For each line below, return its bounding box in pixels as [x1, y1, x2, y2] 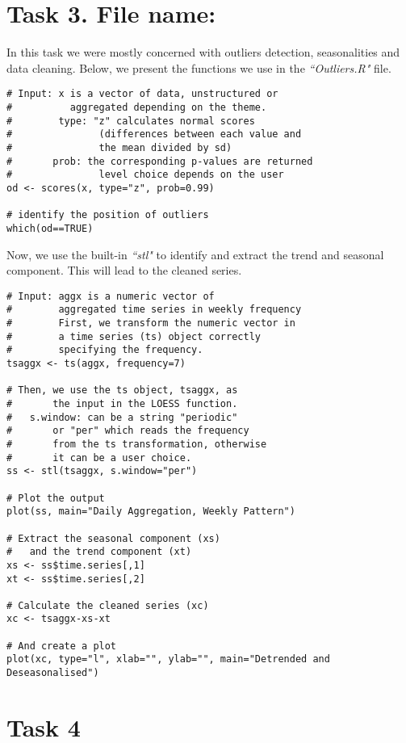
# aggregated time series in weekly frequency [6, 304, 302, 316]
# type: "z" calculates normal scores [6, 115, 255, 127]
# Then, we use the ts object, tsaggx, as [6, 384, 238, 397]
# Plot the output [6, 492, 105, 504]
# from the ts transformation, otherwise [6, 438, 267, 450]
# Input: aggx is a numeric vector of [6, 290, 215, 302]
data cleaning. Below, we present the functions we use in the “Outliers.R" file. [6, 59, 391, 76]
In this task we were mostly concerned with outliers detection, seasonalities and [6, 44, 400, 61]
